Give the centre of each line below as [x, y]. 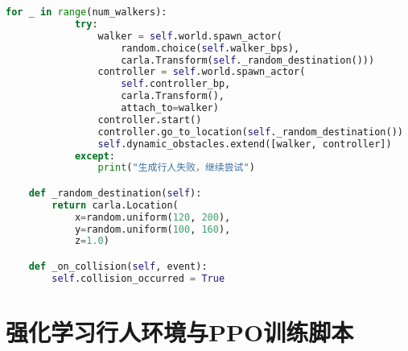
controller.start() [150, 120]
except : [95, 156]
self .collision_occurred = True [138, 278]
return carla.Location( [115, 205]
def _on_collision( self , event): [118, 266]
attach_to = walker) [170, 108]
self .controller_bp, [176, 84]
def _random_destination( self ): [115, 193]
